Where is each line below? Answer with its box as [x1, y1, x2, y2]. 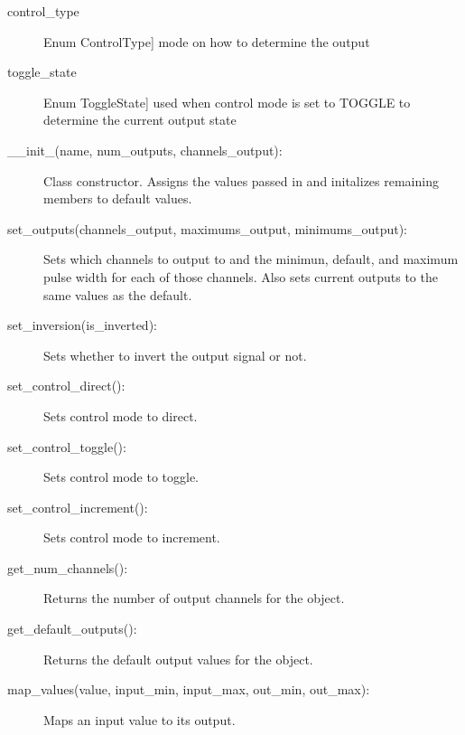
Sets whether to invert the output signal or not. [43, 345, 307, 364]
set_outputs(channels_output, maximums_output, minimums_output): [7, 219, 408, 238]
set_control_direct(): [7, 376, 126, 395]
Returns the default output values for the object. [43, 649, 313, 668]
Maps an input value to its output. [43, 710, 236, 729]
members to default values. [43, 189, 192, 208]
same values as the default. [43, 285, 192, 304]
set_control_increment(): [7, 497, 148, 516]
